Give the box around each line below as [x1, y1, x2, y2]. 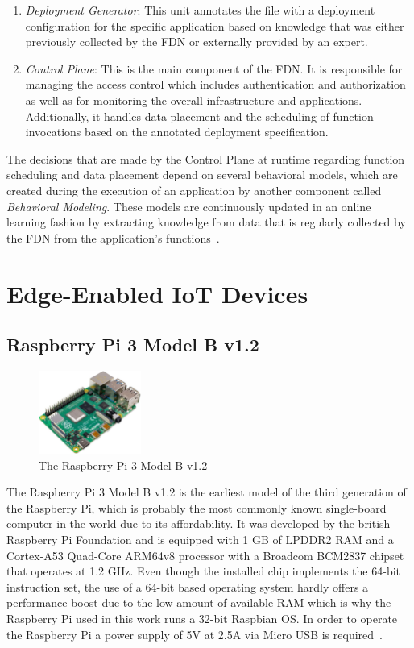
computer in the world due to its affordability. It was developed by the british [6, 515, 391, 532]
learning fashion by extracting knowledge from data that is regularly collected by [6, 214, 406, 231]
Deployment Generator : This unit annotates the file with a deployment [25, 2, 375, 18]
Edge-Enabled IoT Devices [6, 276, 308, 309]
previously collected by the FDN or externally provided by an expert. [25, 33, 368, 50]
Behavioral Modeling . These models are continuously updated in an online [6, 197, 371, 214]
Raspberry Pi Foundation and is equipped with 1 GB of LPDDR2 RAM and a [6, 530, 394, 547]
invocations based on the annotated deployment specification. [25, 123, 329, 140]
